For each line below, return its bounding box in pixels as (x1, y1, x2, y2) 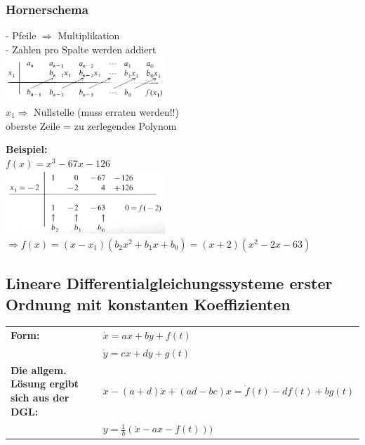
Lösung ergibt (11, 376, 79, 391)
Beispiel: (6, 142, 48, 157)
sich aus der (11, 390, 69, 405)
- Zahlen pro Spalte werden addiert (6, 41, 157, 56)
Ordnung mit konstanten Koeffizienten (6, 293, 291, 314)
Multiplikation (58, 28, 120, 43)
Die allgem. (11, 362, 67, 377)
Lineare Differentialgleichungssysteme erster (6, 272, 333, 294)
